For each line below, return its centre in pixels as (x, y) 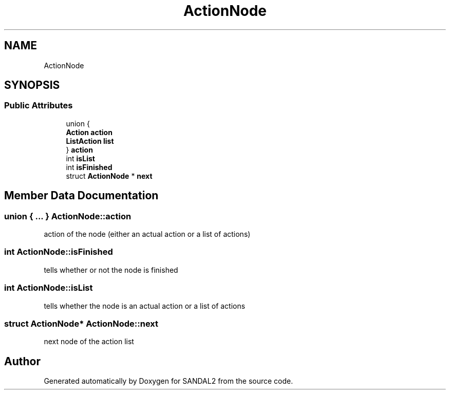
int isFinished (89, 167)
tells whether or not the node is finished (111, 270)
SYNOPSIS (32, 85)
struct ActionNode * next (109, 176)
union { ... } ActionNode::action (68, 216)
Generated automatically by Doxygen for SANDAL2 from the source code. (168, 381)
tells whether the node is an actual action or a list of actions (145, 306)
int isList (80, 158)
